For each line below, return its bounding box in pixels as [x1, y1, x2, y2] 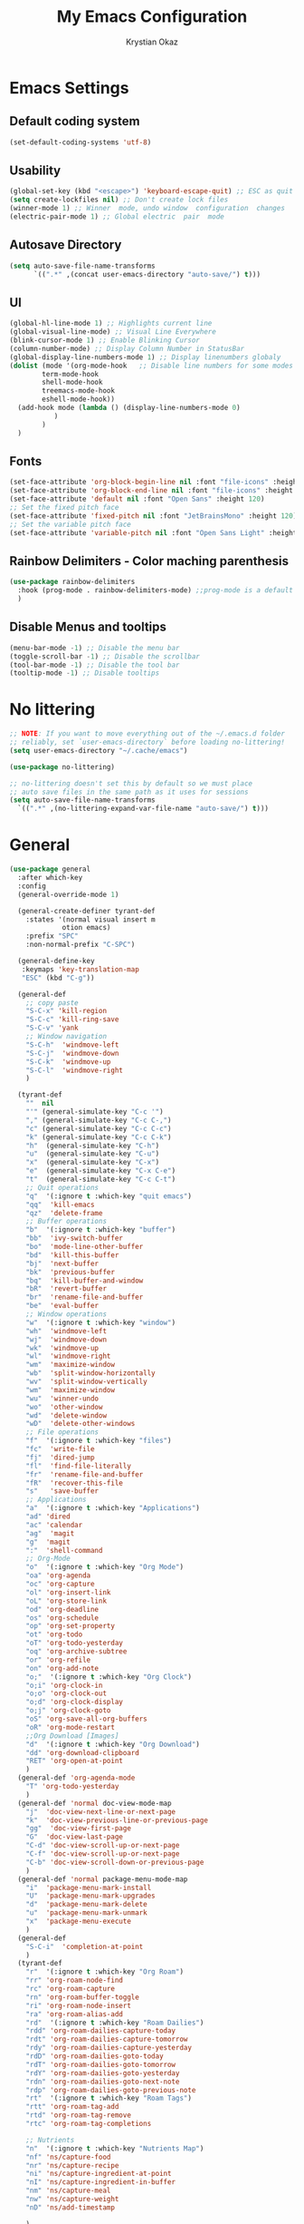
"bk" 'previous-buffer [25, 1267, 116, 1276]
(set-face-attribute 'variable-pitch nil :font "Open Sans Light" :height [9, 528, 298, 537]
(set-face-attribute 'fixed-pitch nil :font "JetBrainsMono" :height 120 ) [9, 511, 298, 521]
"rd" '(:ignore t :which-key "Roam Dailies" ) [25, 2018, 204, 2027]
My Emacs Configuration [56, 6, 248, 27]
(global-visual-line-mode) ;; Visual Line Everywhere [9, 327, 217, 337]
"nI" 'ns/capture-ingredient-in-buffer [25, 2178, 176, 2187]
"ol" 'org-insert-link [25, 1587, 111, 1597]
